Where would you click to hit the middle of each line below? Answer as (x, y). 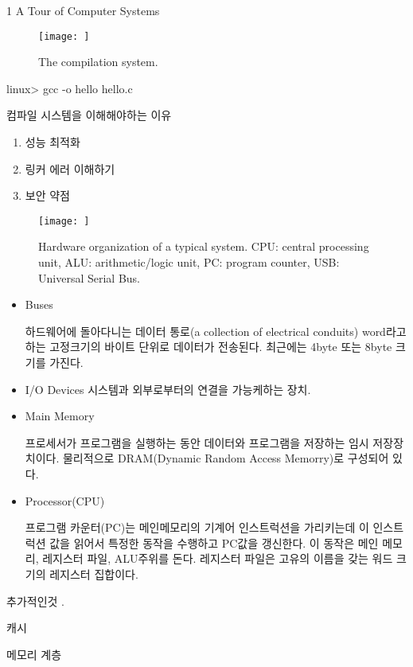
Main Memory (60, 416)
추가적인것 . (35, 601)
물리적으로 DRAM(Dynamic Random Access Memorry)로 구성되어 (226, 458)
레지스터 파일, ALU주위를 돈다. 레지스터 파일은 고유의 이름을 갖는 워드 (218, 558)
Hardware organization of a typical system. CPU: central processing (204, 246)
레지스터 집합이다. (94, 573)
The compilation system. (98, 62)
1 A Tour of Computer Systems (83, 10)
